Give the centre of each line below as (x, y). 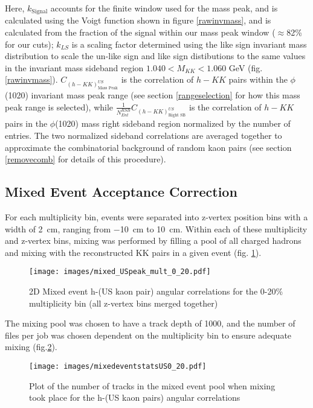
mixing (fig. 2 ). (31, 347)
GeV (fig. (246, 67)
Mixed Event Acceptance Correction (121, 192)
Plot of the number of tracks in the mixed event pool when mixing (152, 385)
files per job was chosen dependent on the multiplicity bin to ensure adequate (148, 335)
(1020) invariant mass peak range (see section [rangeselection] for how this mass (153, 95)
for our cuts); (29, 44)
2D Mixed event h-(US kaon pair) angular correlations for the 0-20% (156, 291)
